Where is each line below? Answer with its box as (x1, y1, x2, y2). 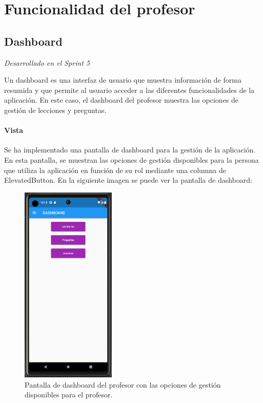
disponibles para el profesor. (25, 389, 113, 400)
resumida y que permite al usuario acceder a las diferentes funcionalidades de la (4, 84, 255, 95)
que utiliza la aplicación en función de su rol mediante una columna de (4, 164, 226, 175)
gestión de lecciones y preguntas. (4, 104, 107, 115)
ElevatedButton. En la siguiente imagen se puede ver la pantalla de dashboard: (4, 175, 252, 185)
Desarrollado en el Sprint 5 (4, 57, 90, 68)
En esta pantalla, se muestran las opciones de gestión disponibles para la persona (4, 154, 259, 165)
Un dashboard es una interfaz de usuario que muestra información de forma (4, 74, 241, 85)
